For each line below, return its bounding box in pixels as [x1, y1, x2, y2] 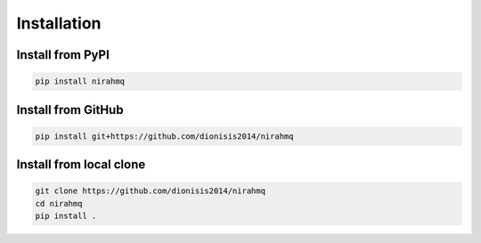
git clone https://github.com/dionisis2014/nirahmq [35, 186, 266, 196]
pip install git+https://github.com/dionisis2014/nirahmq [35, 131, 294, 142]
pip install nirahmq [35, 77, 125, 86]
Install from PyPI [16, 47, 110, 62]
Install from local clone [16, 157, 146, 173]
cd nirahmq [35, 198, 83, 208]
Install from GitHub [16, 102, 124, 117]
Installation [16, 13, 102, 33]
